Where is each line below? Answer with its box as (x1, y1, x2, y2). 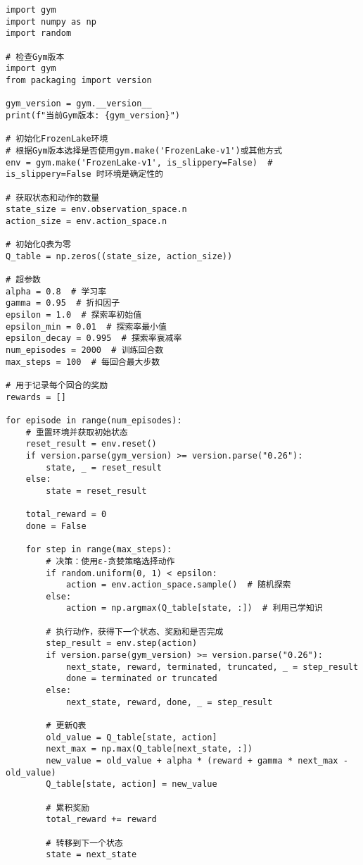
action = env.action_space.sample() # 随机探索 (65, 580, 291, 590)
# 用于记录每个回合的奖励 (6, 380, 108, 390)
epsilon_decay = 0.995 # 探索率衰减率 (6, 333, 182, 344)
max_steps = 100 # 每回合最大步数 (6, 356, 160, 367)
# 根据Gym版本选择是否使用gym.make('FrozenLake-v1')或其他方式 (6, 145, 283, 156)
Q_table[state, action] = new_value (46, 779, 217, 790)
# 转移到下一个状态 (46, 838, 123, 848)
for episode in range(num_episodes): (6, 415, 182, 425)
